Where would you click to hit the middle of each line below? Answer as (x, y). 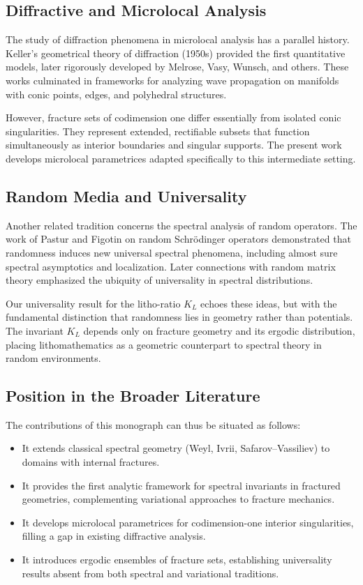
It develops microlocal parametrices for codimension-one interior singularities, (188, 522)
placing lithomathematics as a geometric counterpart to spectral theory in (164, 344)
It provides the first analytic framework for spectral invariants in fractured (181, 485)
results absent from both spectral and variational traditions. (150, 573)
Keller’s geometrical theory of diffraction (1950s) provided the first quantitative (176, 53)
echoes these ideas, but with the (269, 303)
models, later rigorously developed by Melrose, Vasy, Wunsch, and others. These (177, 67)
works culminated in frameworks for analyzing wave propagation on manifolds (172, 80)
